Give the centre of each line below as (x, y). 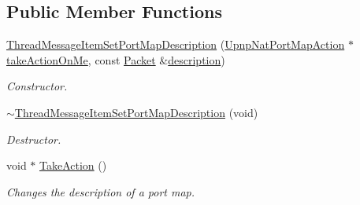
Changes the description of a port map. (101, 191)
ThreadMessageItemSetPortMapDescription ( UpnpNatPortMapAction (176, 44)
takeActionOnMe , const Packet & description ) (116, 59)
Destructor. (34, 139)
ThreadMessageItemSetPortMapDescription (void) (136, 112)
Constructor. (37, 86)
